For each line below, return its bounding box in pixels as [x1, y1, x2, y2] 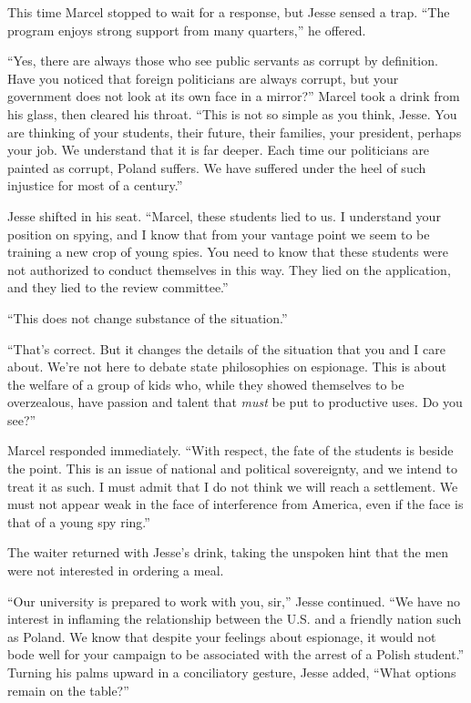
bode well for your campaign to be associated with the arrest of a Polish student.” [7, 645, 465, 664]
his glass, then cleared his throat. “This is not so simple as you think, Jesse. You [7, 104, 457, 123]
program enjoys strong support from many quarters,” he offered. [7, 20, 366, 39]
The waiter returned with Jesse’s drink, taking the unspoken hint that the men [7, 543, 449, 562]
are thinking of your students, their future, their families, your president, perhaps [7, 122, 462, 141]
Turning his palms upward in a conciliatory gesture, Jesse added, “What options [7, 663, 456, 681]
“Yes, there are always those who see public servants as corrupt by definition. [7, 51, 438, 70]
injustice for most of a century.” [7, 176, 183, 195]
